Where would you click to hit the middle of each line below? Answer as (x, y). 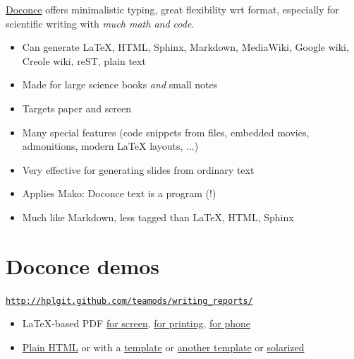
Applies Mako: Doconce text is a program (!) (119, 193)
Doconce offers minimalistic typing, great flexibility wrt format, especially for (172, 9)
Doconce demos (83, 265)
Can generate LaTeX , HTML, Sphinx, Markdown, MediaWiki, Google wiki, (185, 47)
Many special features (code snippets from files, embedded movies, (166, 132)
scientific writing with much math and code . (100, 23)
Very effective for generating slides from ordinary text (138, 169)
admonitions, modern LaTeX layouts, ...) (110, 146)
